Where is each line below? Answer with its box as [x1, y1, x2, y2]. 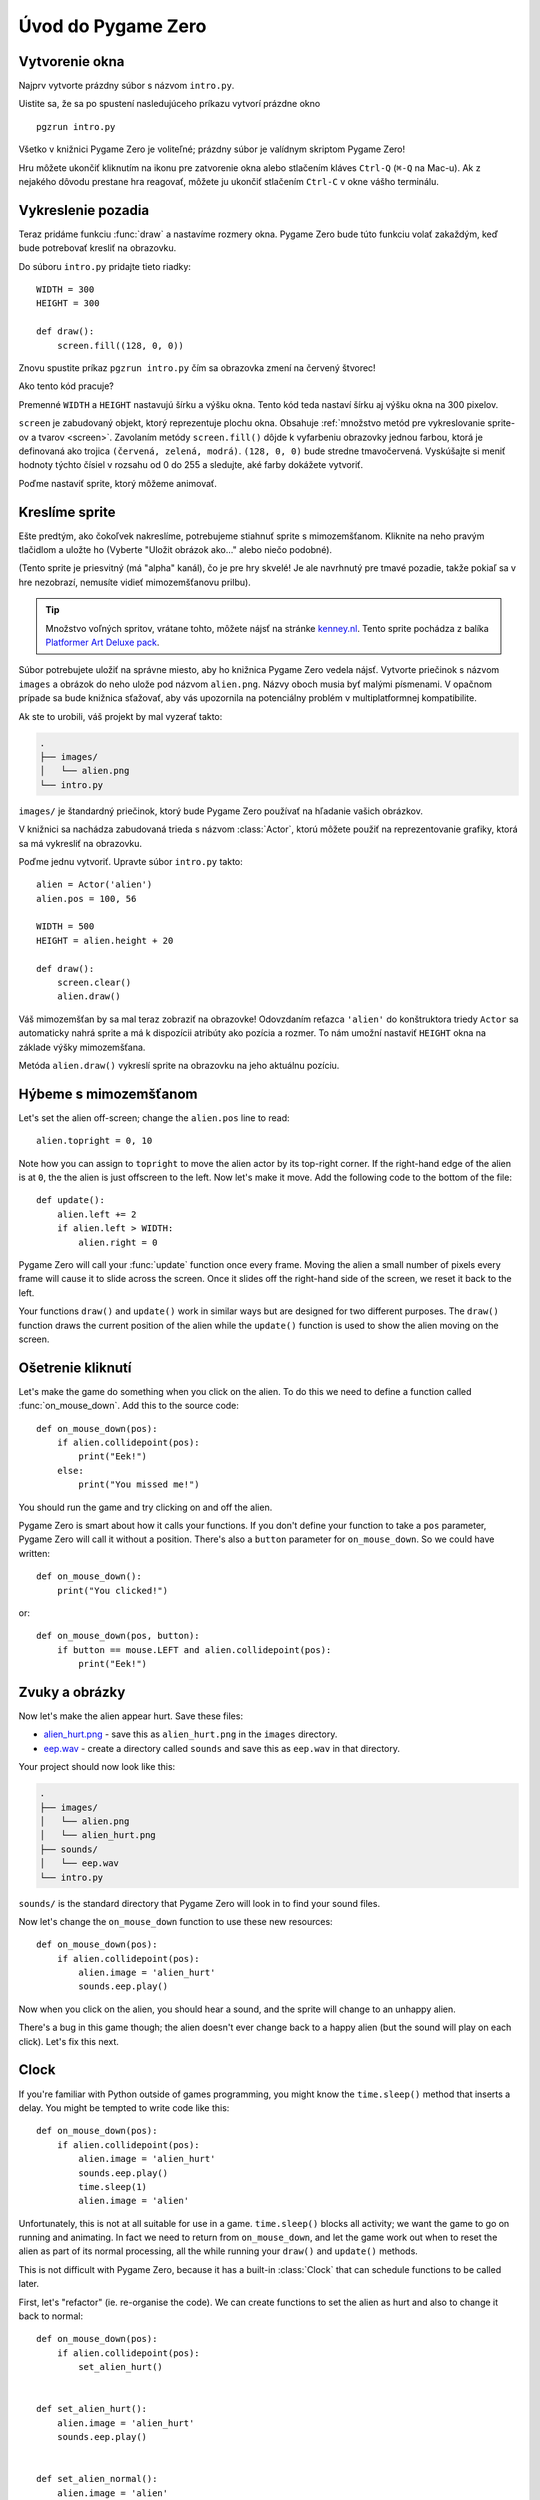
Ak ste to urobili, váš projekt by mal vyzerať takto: [18, 710, 223, 722]
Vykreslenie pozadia [18, 201, 150, 219]
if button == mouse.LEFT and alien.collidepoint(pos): [56, 1644, 332, 1655]
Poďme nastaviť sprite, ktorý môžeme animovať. [18, 477, 217, 489]
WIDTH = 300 [36, 284, 95, 295]
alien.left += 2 [56, 1208, 137, 1220]
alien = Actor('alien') [36, 879, 153, 890]
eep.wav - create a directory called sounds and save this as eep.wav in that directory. [43, 1742, 400, 1754]
